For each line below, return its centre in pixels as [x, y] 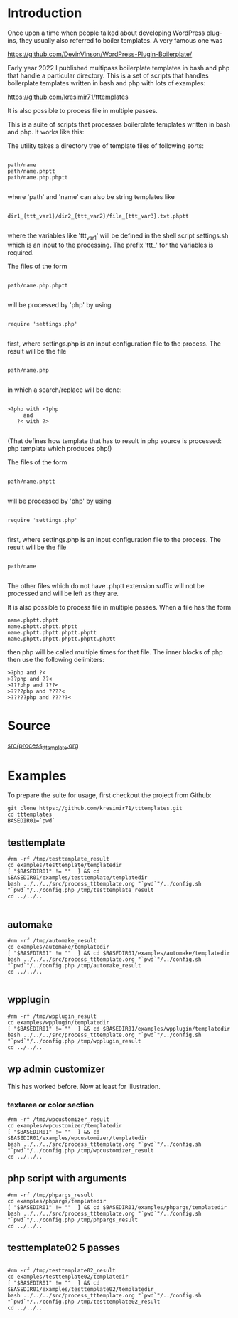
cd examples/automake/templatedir [59, 947]
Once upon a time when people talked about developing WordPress [106, 33]
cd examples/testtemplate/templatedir [65, 866]
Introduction [45, 13]
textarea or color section [51, 1105]
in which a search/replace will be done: [65, 390]
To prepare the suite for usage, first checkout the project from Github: [109, 795]
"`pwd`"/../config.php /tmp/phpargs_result [73, 1220]
